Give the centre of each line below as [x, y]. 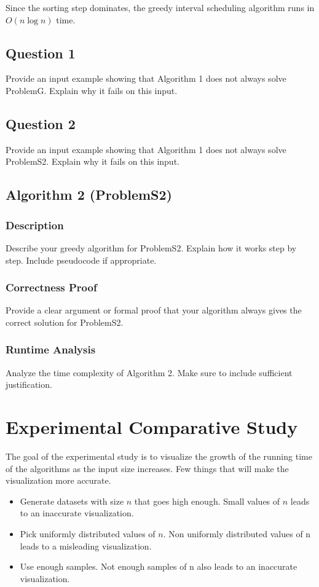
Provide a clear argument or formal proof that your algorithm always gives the [154, 310]
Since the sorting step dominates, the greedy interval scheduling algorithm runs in [160, 7]
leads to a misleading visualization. [86, 546]
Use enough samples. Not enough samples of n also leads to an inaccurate [159, 566]
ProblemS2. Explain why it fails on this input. [93, 161]
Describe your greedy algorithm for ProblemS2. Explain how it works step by [151, 247]
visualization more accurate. [58, 480]
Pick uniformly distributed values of [88, 534]
